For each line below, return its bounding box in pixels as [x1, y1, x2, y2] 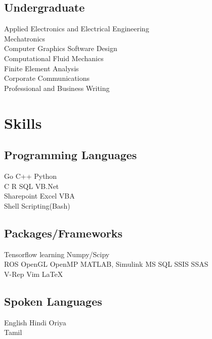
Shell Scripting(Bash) [4, 200, 70, 211]
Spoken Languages [4, 293, 102, 309]
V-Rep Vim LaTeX [4, 268, 63, 279]
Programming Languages [4, 147, 137, 163]
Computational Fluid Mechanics [4, 53, 104, 63]
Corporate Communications [4, 73, 90, 83]
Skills [4, 112, 42, 133]
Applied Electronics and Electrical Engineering [4, 23, 149, 34]
